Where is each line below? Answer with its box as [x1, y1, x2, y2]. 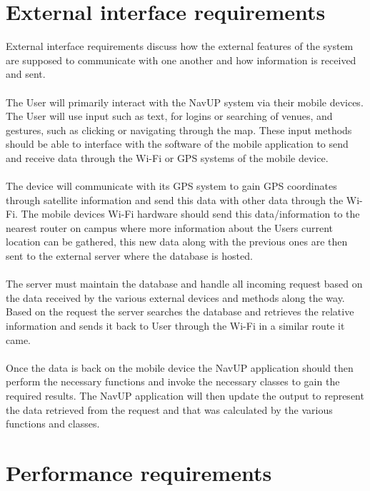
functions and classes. [6, 416, 100, 431]
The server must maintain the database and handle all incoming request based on [6, 276, 363, 291]
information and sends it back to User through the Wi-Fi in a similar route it [6, 318, 345, 333]
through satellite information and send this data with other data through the [6, 192, 344, 207]
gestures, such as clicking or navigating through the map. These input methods [6, 122, 352, 137]
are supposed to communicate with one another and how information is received [6, 52, 356, 67]
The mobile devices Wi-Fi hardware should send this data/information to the [21, 206, 360, 221]
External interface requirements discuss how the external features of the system [6, 39, 354, 54]
